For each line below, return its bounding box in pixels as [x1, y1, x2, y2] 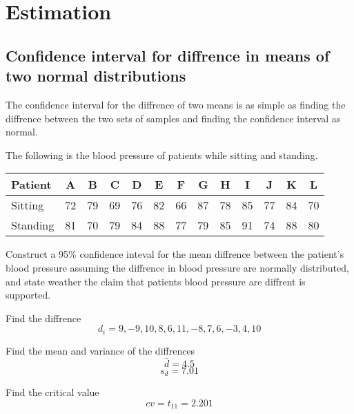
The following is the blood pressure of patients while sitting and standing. [6, 147, 318, 162]
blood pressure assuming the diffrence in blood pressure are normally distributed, [6, 260, 349, 274]
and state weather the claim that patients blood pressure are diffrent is [6, 274, 306, 288]
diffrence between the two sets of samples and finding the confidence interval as [6, 111, 341, 125]
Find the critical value [6, 385, 99, 399]
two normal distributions [6, 65, 186, 86]
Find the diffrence [6, 310, 81, 325]
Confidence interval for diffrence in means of [6, 44, 330, 66]
